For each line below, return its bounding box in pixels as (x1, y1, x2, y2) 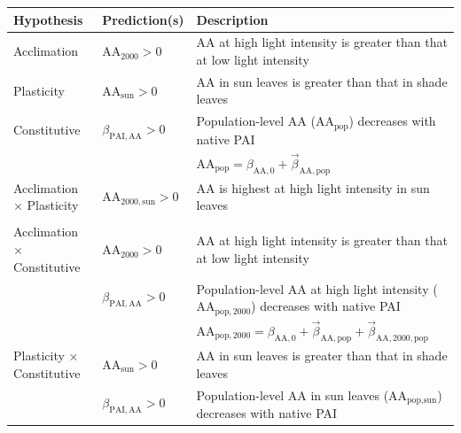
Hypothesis (13, 10, 83, 28)
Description (196, 10, 269, 28)
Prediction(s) (102, 10, 184, 28)
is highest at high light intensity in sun (219, 178, 430, 197)
